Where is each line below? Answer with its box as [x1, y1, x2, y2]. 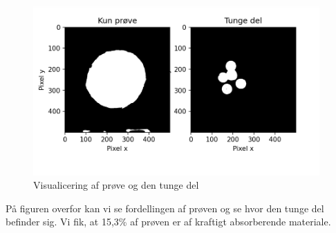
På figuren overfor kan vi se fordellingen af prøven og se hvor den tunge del [6, 201, 324, 215]
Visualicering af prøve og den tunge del [33, 178, 199, 192]
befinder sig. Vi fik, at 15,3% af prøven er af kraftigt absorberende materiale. [6, 214, 331, 229]
